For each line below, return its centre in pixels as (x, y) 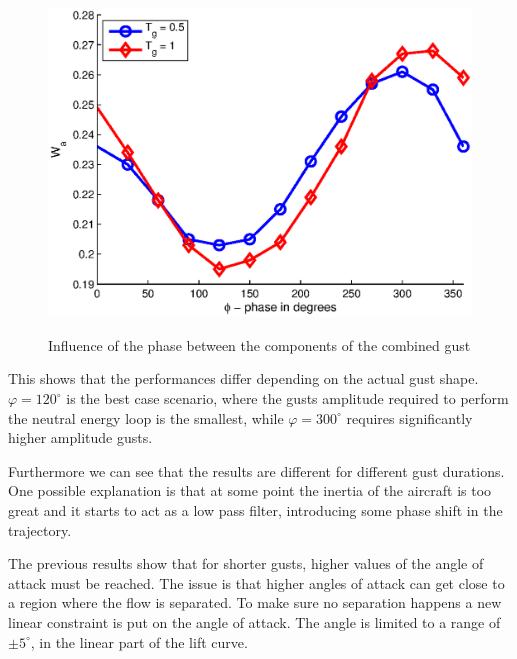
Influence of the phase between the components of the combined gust (259, 344)
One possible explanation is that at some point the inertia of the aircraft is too (250, 490)
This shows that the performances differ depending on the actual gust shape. (243, 378)
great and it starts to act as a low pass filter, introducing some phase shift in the (255, 510)
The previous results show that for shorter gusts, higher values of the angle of (246, 563)
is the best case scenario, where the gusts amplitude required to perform (287, 398)
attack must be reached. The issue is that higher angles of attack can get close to (256, 582)
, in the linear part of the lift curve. (139, 641)
